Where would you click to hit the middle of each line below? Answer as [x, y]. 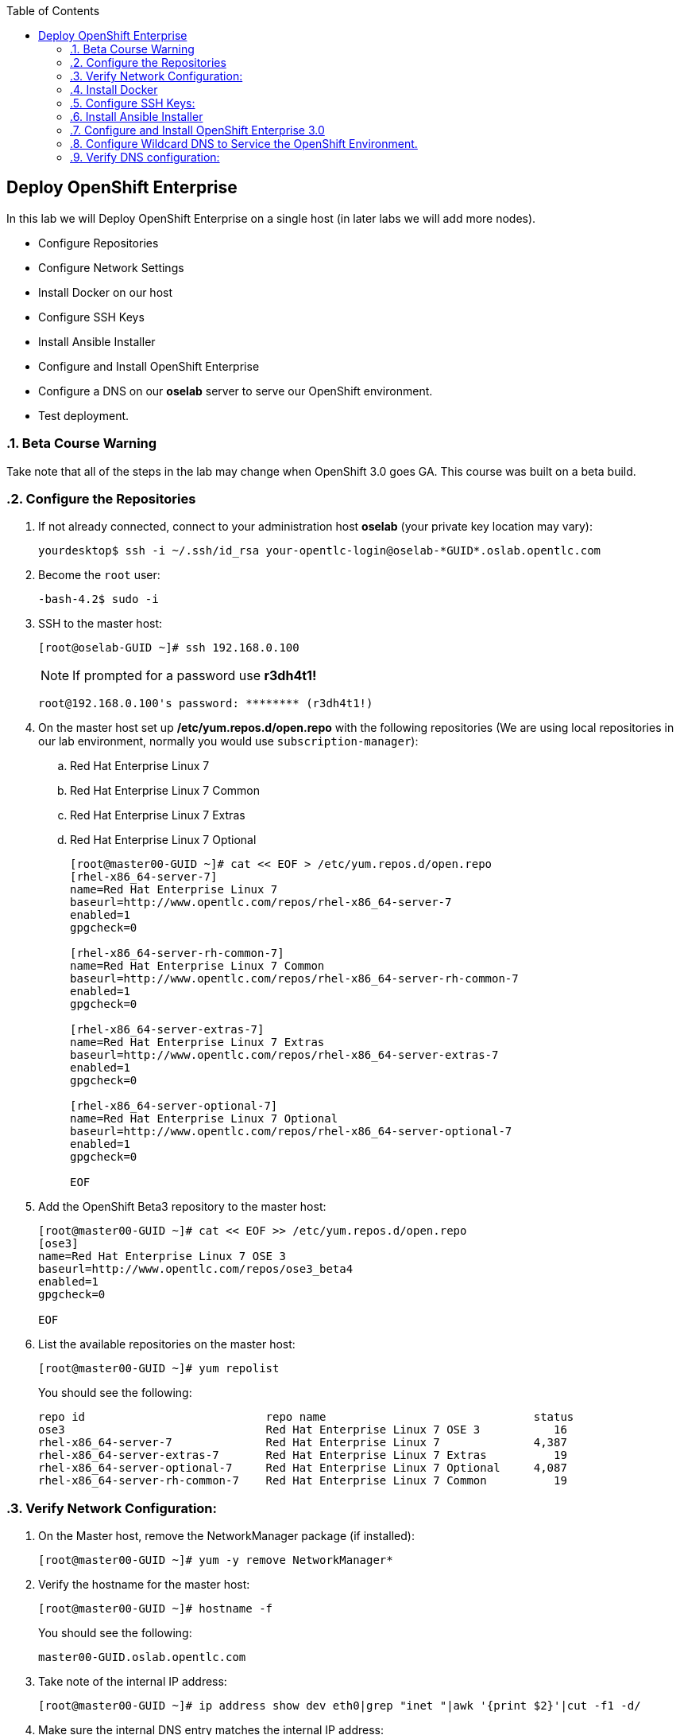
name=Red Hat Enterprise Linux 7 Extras [197, 1043]
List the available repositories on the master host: [167, 1344]
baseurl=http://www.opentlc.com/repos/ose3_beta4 [196, 1269]
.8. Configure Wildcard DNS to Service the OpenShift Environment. [244, 144]
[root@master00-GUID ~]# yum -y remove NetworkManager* [216, 1560]
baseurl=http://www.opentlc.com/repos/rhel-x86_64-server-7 [261, 903]
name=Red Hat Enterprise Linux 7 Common [197, 966]
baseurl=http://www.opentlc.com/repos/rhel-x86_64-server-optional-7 [291, 1132]
